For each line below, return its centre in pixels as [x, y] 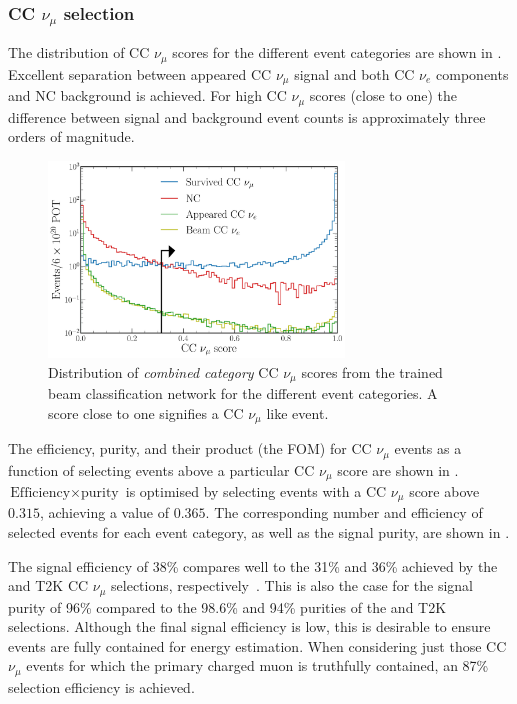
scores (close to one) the [383, 95]
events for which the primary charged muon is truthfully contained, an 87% [257, 665]
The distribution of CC [79, 52]
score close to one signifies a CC [146, 412]
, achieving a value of [104, 512]
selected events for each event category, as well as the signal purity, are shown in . [259, 532]
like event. [297, 412]
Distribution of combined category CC [163, 371]
